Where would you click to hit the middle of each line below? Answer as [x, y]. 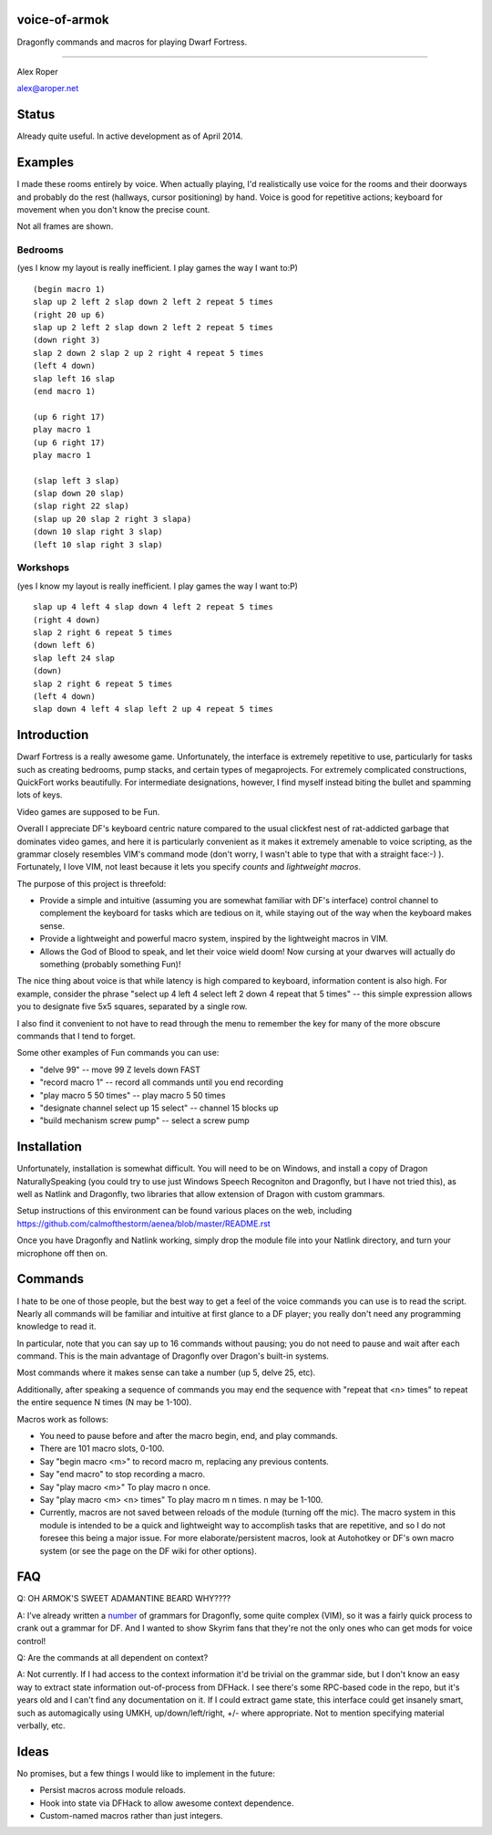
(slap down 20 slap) [79, 494]
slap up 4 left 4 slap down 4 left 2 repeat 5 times [153, 607]
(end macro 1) [64, 391]
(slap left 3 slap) [77, 480]
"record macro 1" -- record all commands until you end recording [162, 1082]
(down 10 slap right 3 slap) [98, 532]
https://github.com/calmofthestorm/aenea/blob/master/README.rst [143, 1224]
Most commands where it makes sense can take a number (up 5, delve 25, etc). [166, 1372]
